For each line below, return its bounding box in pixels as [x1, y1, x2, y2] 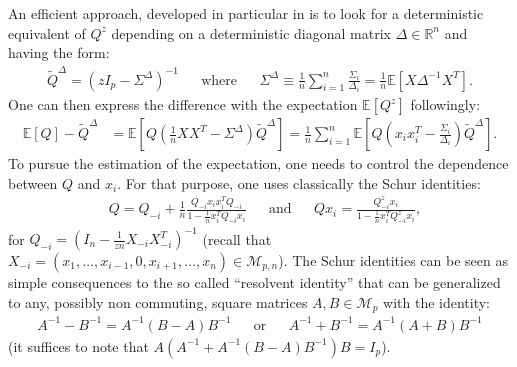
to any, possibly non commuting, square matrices [8, 291, 308, 312]
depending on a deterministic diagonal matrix [111, 22, 391, 43]
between [8, 172, 58, 193]
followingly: [410, 94, 481, 114]
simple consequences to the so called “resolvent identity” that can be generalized [8, 272, 501, 292]
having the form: [8, 42, 110, 63]
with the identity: [383, 291, 491, 312]
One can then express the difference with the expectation [8, 94, 358, 114]
